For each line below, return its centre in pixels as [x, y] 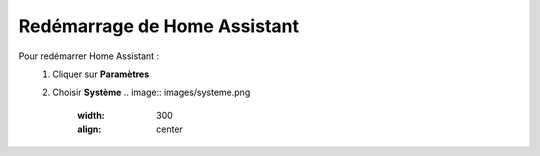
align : [89, 129]
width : [91, 115]
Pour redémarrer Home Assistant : [89, 56]
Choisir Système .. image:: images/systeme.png [151, 92]
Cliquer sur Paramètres [101, 74]
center [170, 129]
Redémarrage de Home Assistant [159, 26]
